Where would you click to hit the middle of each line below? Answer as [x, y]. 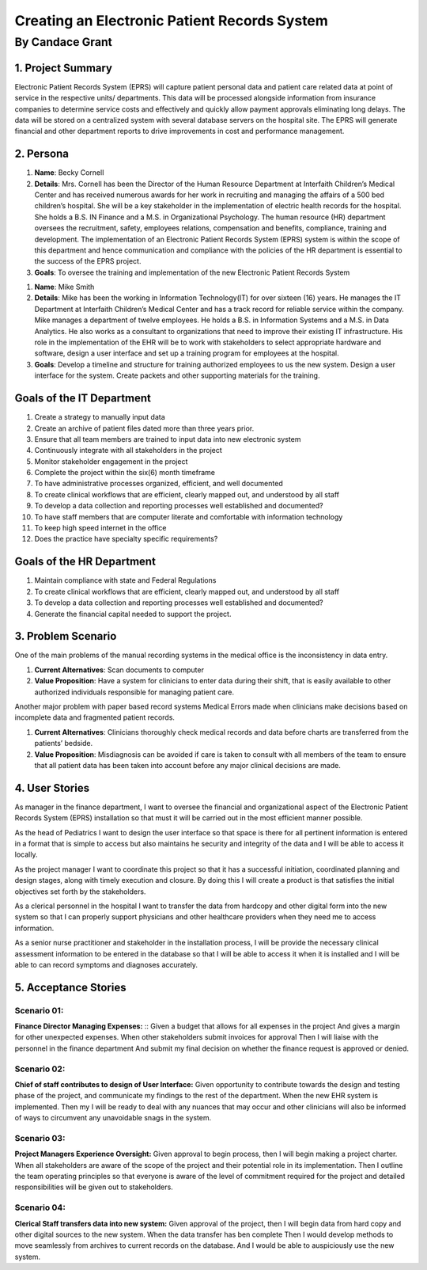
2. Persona [42, 154]
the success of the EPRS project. [88, 261]
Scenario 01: [39, 1010]
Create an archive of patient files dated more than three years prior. [144, 428]
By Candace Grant [63, 42]
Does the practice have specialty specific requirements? [126, 539]
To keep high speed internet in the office [100, 528]
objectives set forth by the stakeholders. [80, 892]
